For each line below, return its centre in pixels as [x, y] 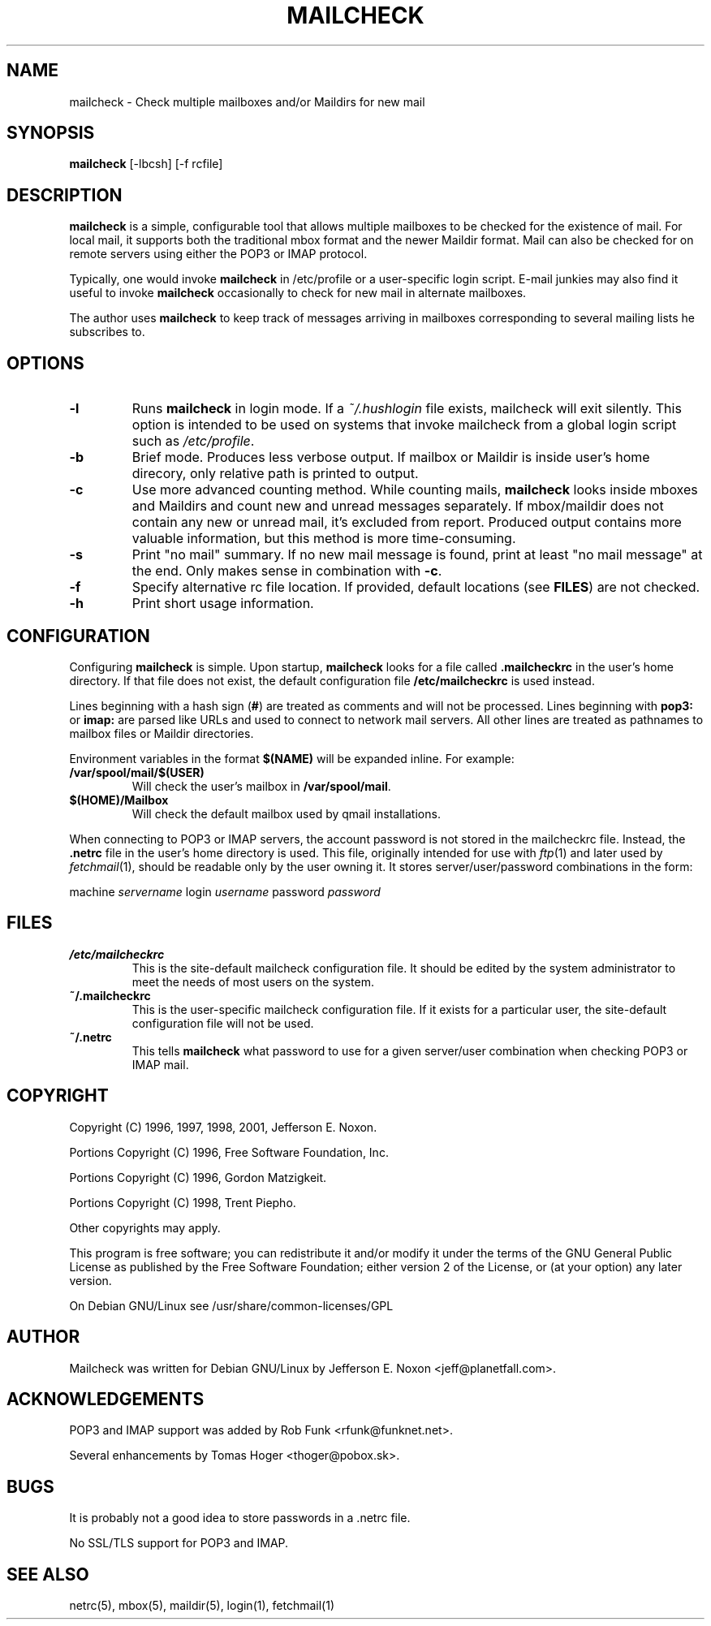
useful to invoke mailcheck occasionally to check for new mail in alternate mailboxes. [298, 293]
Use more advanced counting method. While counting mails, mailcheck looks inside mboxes [415, 490]
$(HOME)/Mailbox [119, 800]
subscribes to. [107, 332]
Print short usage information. [223, 604]
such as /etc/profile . [193, 441]
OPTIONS [45, 363]
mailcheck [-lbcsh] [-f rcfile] [146, 164]
